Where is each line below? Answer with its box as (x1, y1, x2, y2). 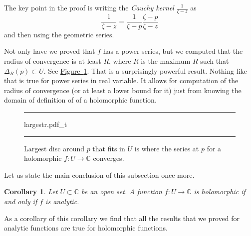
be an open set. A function (81, 186, 162, 197)
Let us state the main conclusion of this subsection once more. (4, 169, 195, 180)
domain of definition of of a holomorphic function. (4, 95, 157, 105)
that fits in (92, 143, 125, 153)
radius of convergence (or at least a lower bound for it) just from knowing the (4, 85, 242, 95)
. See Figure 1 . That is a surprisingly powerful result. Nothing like (43, 65, 247, 76)
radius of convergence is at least (4, 56, 101, 66)
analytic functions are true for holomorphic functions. (4, 223, 168, 233)
